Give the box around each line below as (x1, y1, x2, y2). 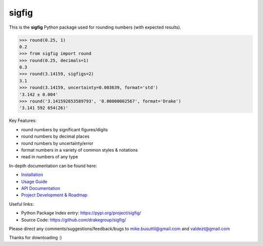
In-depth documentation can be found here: (9, 163, 97, 169)
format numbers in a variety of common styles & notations (21, 147, 138, 153)
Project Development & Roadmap (21, 192, 88, 198)
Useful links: (9, 201, 34, 207)
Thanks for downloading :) (9, 235, 62, 241)
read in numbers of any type (21, 154, 78, 160)
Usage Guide (21, 178, 48, 184)
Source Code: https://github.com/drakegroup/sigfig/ (21, 217, 126, 223)
